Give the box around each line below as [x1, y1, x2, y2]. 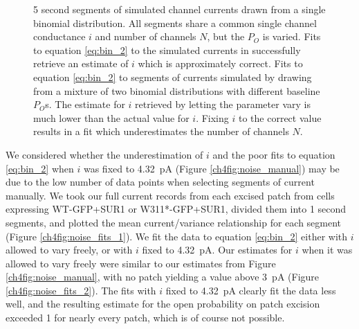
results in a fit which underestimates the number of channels [33, 124, 289, 139]
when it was [302, 242, 353, 257]
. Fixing [196, 110, 229, 125]
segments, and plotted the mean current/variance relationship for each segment [6, 215, 342, 229]
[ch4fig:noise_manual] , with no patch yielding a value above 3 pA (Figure [6, 269, 320, 284]
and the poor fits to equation [212, 147, 335, 161]
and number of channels [95, 29, 196, 44]
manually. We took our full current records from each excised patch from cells [6, 188, 335, 202]
